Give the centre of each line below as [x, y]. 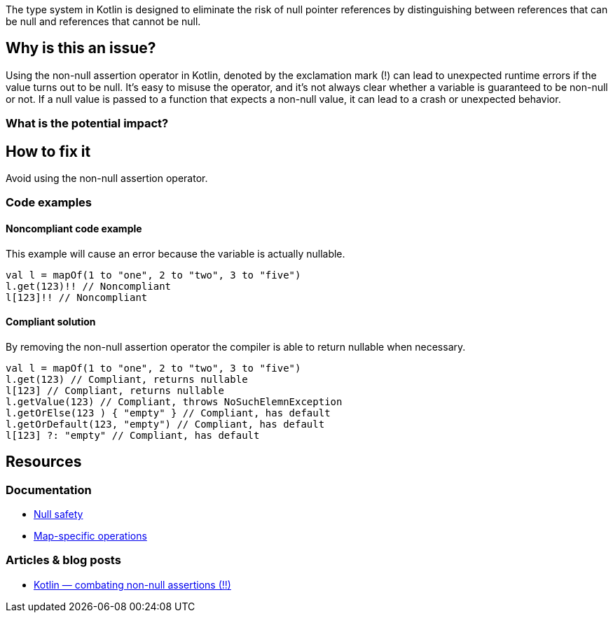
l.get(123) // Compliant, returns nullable [127, 379]
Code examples [49, 203]
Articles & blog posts [63, 560]
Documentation [49, 490]
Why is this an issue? [81, 48]
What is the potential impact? [87, 124]
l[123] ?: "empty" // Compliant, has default [133, 435]
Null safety [58, 514]
